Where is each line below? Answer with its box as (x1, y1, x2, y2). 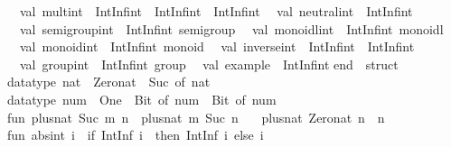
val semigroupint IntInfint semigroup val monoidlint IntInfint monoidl (19, 19, 444, 38)
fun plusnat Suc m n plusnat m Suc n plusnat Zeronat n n (7, 107, 385, 126)
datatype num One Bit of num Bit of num (7, 89, 277, 108)
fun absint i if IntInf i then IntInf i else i (7, 125, 264, 144)
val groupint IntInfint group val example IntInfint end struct (19, 54, 399, 73)
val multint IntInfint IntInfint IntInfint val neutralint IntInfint (19, 2, 413, 20)
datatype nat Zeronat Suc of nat (7, 72, 211, 91)
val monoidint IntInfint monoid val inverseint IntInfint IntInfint (19, 37, 415, 56)
